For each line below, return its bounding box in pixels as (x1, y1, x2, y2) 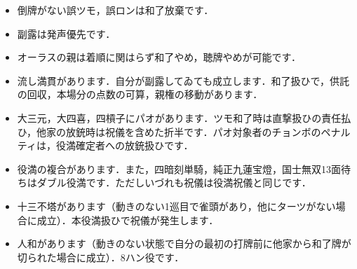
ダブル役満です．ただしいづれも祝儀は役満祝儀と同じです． (36, 175, 311, 190)
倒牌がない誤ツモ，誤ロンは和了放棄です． (17, 3, 214, 17)
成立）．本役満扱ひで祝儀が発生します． (36, 212, 219, 227)
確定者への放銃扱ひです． (75, 138, 194, 153)
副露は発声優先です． (17, 26, 116, 41)
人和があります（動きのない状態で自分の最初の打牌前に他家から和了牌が (17, 236, 351, 251)
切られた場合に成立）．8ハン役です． (17, 249, 184, 264)
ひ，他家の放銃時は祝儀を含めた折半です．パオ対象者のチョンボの (17, 124, 321, 139)
